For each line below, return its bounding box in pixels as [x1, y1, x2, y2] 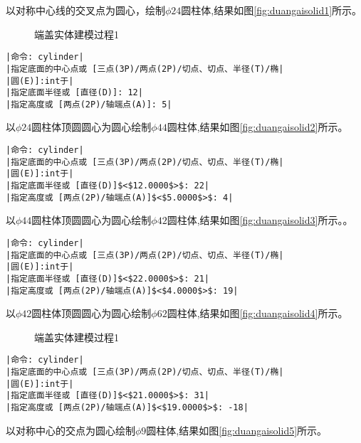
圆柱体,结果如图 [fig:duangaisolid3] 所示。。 [167, 213, 353, 228]
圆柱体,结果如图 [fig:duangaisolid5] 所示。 [146, 422, 328, 437]
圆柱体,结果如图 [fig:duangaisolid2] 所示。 [167, 119, 348, 134]
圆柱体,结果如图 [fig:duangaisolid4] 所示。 [167, 306, 348, 321]
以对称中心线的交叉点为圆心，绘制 [6, 3, 165, 17]
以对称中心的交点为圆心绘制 [6, 422, 135, 437]
